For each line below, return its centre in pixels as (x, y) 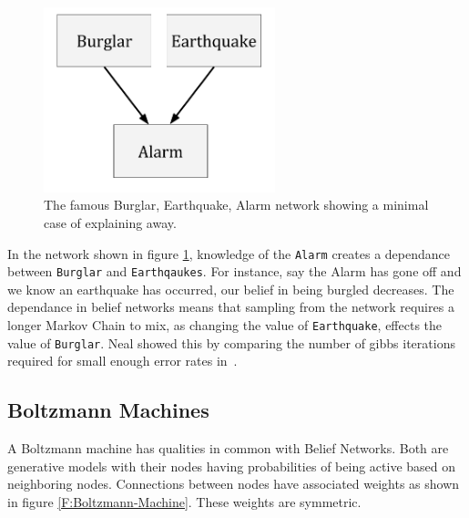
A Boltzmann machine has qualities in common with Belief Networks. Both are (228, 448)
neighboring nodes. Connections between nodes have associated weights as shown (234, 484)
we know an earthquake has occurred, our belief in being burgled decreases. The (231, 289)
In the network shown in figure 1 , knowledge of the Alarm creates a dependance (229, 253)
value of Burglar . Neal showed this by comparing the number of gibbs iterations (231, 342)
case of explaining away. (110, 222)
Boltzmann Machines (108, 410)
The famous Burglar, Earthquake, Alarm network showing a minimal (236, 205)
